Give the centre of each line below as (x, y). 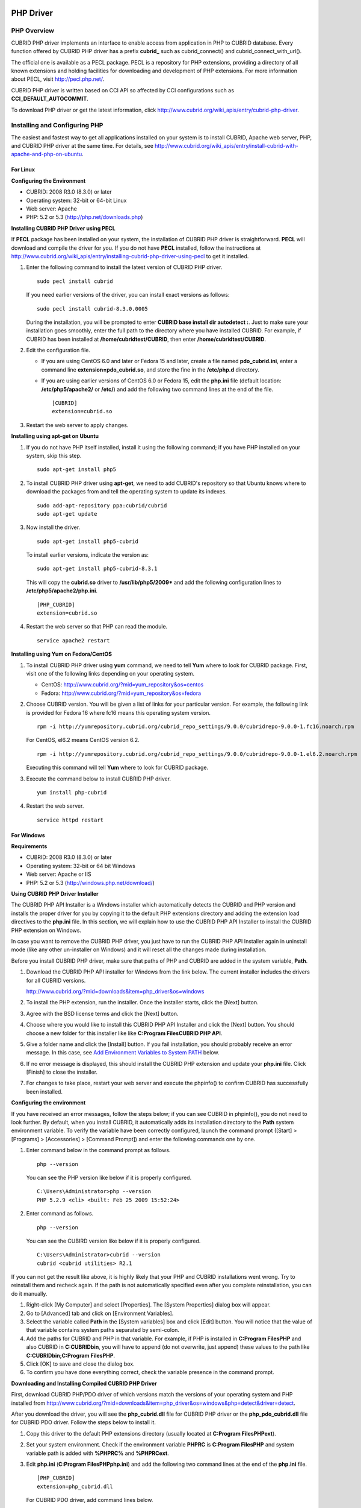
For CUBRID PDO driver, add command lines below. (90, 1500)
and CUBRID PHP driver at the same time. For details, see (82, 146)
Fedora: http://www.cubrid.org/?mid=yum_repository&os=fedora (121, 693)
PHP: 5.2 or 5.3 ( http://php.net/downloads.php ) (85, 217)
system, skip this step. (54, 455)
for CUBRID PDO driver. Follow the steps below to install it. (84, 1422)
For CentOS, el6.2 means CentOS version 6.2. (83, 740)
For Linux (23, 169)
